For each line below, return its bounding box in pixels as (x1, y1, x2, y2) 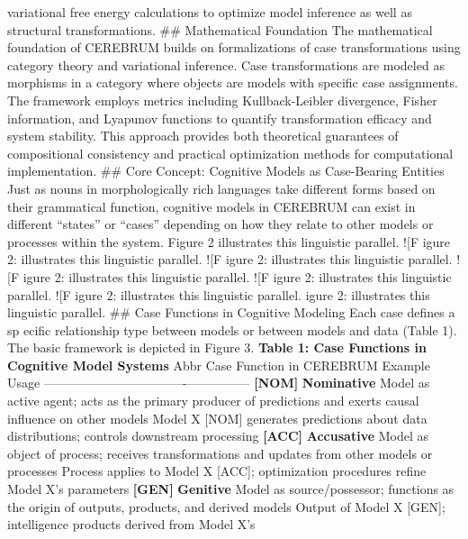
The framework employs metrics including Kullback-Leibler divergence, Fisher (7, 90, 437, 109)
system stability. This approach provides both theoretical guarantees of (7, 126, 399, 145)
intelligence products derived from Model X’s (7, 515, 256, 534)
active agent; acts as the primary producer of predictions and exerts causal (7, 391, 419, 410)
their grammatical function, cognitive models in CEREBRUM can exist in (7, 196, 416, 215)
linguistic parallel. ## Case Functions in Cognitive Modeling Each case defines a (7, 303, 455, 322)
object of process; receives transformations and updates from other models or (7, 443, 433, 462)
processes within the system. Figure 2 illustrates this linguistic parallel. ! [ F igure (7, 232, 451, 251)
